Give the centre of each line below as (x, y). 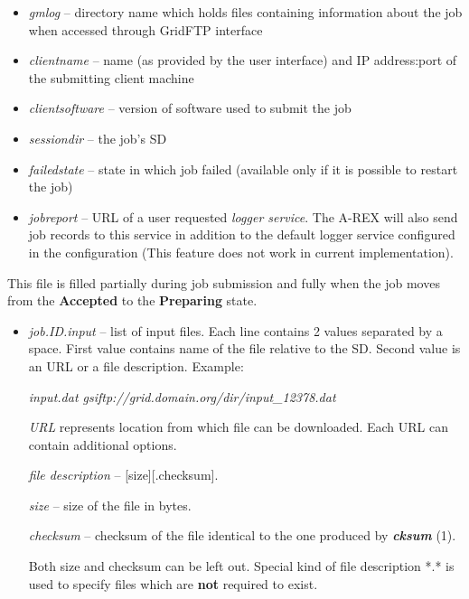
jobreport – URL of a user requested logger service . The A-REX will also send (243, 216)
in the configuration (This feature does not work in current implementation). (241, 252)
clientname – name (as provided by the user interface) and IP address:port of (243, 60)
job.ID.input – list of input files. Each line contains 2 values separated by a (235, 330)
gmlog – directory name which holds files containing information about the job (245, 12)
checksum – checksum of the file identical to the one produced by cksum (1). (242, 535)
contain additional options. (103, 444)
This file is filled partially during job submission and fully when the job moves (224, 282)
